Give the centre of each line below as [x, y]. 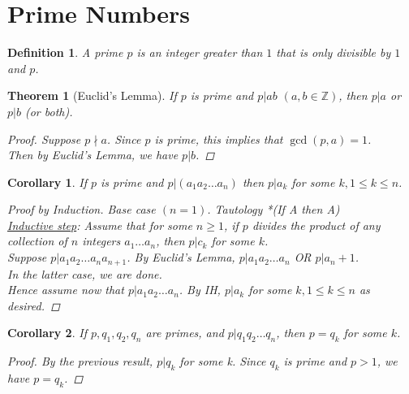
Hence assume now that [66, 290]
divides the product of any [316, 225]
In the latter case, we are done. [85, 273]
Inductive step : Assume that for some [100, 225]
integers [101, 241]
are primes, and [185, 333]
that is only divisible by [334, 52]
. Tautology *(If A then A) [273, 209]
